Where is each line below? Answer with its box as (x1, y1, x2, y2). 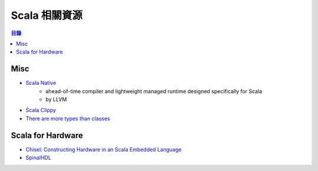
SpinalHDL (25, 154, 51, 162)
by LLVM (45, 96, 67, 103)
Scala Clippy (25, 107, 56, 114)
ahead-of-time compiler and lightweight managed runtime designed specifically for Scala (45, 87, 262, 94)
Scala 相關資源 (11, 9, 82, 22)
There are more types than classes (25, 115, 110, 122)
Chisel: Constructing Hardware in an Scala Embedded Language (25, 146, 182, 153)
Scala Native (25, 80, 57, 87)
